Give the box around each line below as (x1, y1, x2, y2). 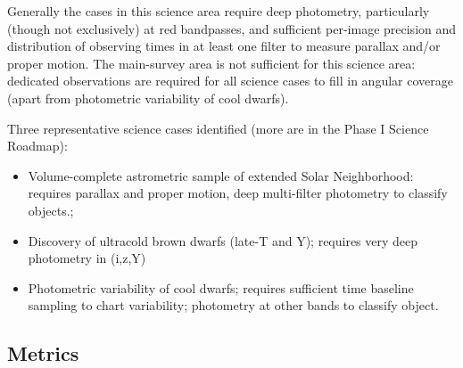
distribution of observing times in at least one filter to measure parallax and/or (7, 37, 441, 55)
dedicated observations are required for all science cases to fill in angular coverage (7, 71, 453, 90)
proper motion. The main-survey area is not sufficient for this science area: (7, 53, 416, 72)
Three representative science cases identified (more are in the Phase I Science (7, 119, 429, 137)
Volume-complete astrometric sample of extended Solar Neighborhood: (28, 166, 414, 184)
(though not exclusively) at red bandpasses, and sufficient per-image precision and (7, 19, 457, 37)
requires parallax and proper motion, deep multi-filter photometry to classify (28, 184, 448, 202)
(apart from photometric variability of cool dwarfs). (7, 88, 289, 107)
